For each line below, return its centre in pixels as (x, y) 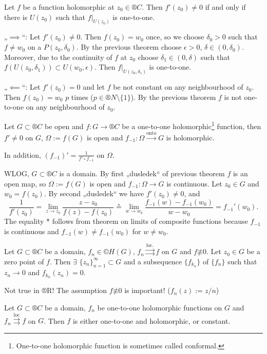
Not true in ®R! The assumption (56, 290)
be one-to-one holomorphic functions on (160, 307)
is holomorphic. (190, 137)
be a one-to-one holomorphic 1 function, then (192, 125)
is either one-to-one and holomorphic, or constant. (151, 320)
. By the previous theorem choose (129, 47)
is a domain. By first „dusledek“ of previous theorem (142, 173)
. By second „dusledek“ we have (94, 193)
